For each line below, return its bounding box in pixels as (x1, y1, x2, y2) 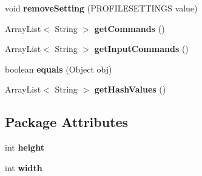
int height (5, 141, 45, 154)
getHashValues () (94, 83, 166, 96)
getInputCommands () (94, 42, 189, 55)
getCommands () (94, 22, 165, 34)
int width (5, 161, 42, 174)
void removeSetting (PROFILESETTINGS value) (5, 2, 198, 14)
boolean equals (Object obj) (5, 62, 112, 75)
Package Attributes (5, 112, 129, 131)
